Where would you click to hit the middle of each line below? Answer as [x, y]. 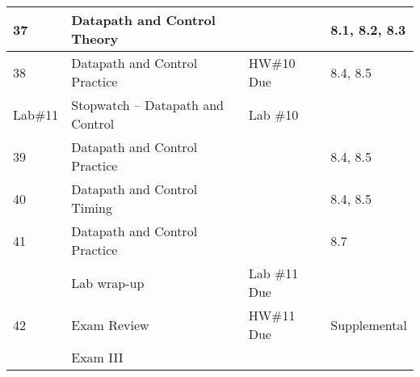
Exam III [97, 357]
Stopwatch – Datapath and [147, 105]
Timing [92, 208]
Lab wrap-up [108, 282]
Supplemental [369, 324]
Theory [95, 38]
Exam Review [110, 324]
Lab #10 [273, 114]
